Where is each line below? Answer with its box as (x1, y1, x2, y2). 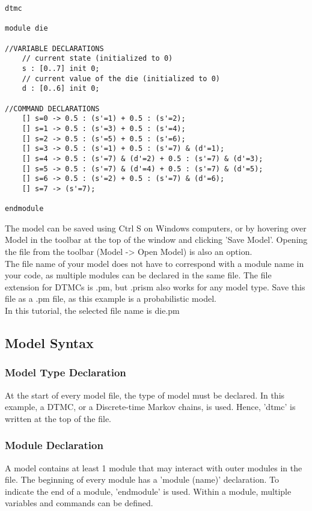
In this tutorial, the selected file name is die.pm (5, 304, 180, 316)
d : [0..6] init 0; (22, 84, 100, 93)
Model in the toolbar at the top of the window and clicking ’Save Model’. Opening (5, 233, 308, 246)
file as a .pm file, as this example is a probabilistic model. (5, 292, 216, 305)
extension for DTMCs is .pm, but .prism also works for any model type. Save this (5, 280, 305, 293)
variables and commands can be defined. (5, 497, 153, 509)
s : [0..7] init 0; (22, 64, 100, 73)
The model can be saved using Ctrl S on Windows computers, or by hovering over (5, 221, 307, 234)
